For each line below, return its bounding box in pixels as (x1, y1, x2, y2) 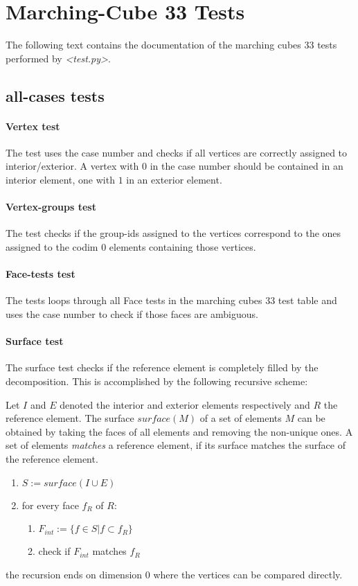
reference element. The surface (6, 411, 134, 425)
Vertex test (6, 118, 60, 133)
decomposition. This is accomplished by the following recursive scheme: (6, 374, 308, 389)
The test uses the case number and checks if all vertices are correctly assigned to (6, 145, 348, 159)
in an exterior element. (126, 172, 222, 187)
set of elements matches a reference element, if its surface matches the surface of (6, 438, 346, 452)
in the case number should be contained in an (150, 159, 343, 173)
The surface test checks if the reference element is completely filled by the (6, 360, 319, 375)
